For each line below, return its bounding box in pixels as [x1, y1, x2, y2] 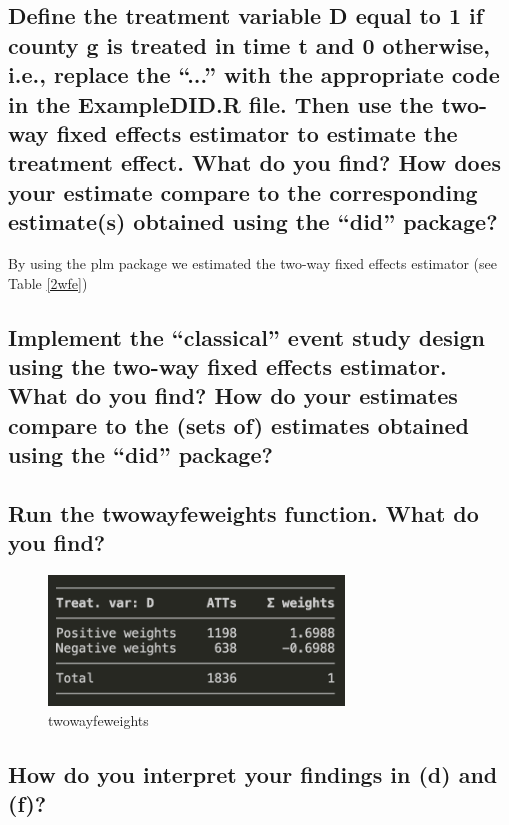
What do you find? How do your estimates [8, 380, 458, 411]
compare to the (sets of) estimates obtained [8, 409, 469, 440]
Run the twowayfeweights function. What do [8, 497, 479, 528]
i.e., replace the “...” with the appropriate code [8, 59, 500, 90]
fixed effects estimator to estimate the [56, 117, 458, 148]
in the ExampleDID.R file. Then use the [8, 88, 434, 119]
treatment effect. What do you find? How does [8, 147, 501, 178]
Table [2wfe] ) [8, 272, 88, 293]
